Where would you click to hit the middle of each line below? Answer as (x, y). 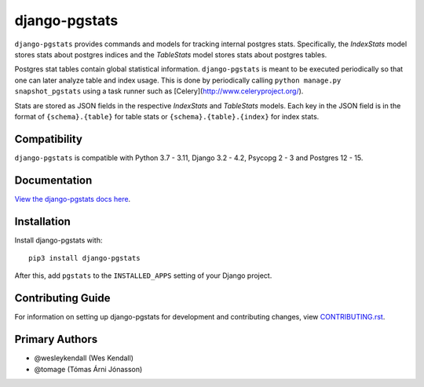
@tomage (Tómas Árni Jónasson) (88, 369)
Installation (42, 221)
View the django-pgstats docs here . (73, 199)
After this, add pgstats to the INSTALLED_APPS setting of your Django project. (143, 276)
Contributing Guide (62, 298)
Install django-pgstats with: (58, 240)
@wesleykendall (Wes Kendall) (84, 358)
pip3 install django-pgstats (84, 258)
